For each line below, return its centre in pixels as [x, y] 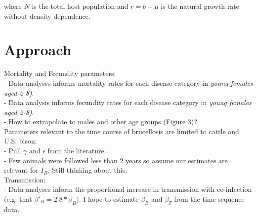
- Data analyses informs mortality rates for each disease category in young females [128, 83]
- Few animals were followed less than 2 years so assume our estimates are [116, 160]
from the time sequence [209, 199]
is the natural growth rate [200, 6]
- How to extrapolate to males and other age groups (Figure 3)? [101, 122]
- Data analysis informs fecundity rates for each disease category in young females [128, 102]
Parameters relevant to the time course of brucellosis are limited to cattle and [122, 131]
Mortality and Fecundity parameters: [60, 73]
